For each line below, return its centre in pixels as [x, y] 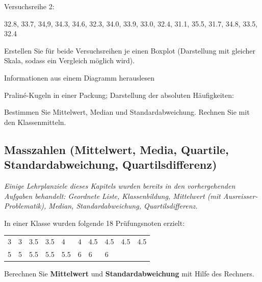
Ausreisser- [240, 196]
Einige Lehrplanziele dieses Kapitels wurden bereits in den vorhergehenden [120, 185]
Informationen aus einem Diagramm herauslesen [79, 77]
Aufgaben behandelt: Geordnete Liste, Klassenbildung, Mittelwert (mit [112, 196]
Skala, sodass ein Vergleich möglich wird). [70, 60]
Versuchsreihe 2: [29, 6]
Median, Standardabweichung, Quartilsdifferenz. [123, 206]
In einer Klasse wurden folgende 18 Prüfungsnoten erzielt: [95, 223]
